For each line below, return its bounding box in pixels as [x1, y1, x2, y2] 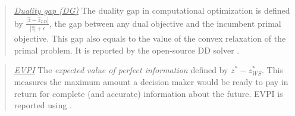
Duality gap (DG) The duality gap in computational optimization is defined [14, 4, 290, 16]
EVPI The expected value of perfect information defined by [14, 64, 228, 76]
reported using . [14, 99, 72, 111]
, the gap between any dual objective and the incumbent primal [49, 17, 281, 29]
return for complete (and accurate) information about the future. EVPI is [14, 87, 283, 99]
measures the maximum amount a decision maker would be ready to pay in [14, 76, 288, 87]
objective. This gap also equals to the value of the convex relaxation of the [14, 32, 286, 45]
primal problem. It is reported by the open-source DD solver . [14, 43, 240, 56]
